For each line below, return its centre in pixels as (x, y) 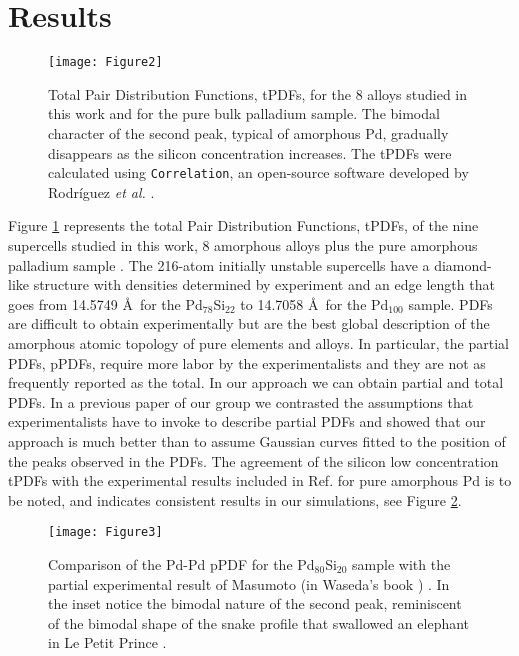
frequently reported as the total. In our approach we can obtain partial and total (256, 382)
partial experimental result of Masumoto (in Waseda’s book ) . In (249, 583)
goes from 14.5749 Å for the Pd (105, 303)
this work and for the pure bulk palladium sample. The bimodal (244, 113)
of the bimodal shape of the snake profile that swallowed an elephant (259, 622)
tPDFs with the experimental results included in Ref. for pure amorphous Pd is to (260, 480)
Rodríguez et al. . (101, 191)
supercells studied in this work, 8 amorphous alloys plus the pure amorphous (243, 245)
